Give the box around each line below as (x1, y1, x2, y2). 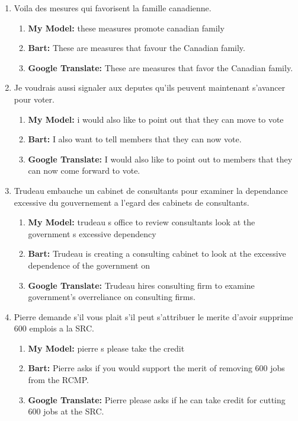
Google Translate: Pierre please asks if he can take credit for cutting (28, 393, 286, 406)
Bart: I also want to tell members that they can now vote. (28, 133, 242, 145)
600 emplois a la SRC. (14, 322, 94, 334)
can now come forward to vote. (28, 164, 140, 177)
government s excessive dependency (28, 227, 156, 240)
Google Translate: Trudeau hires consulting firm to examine (28, 279, 255, 291)
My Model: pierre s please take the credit (28, 342, 185, 354)
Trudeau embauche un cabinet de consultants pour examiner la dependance (14, 184, 288, 196)
